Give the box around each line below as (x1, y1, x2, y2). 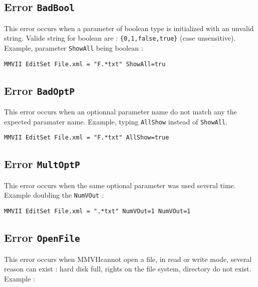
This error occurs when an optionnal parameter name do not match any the (4, 106, 237, 117)
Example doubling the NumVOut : (4, 190, 104, 200)
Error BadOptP (4, 82, 75, 98)
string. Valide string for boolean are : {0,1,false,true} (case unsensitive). (4, 33, 236, 43)
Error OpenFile (4, 230, 80, 245)
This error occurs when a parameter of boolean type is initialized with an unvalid (4, 23, 254, 33)
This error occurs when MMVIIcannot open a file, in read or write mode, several (4, 253, 252, 264)
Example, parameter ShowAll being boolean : (4, 43, 143, 53)
